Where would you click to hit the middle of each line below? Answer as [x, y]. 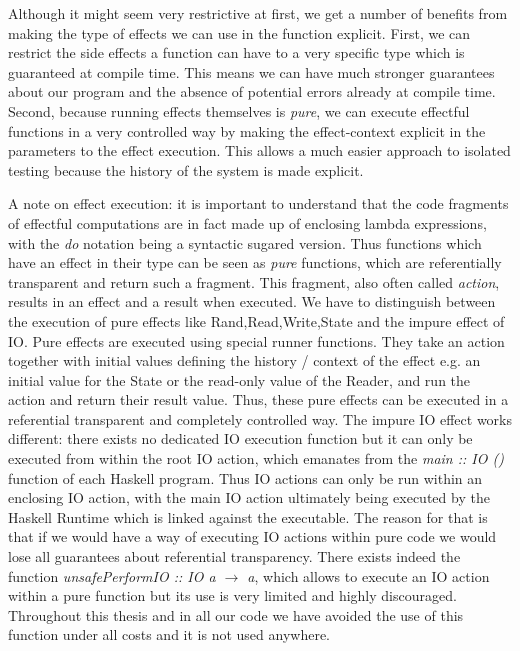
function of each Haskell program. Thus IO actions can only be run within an [245, 477]
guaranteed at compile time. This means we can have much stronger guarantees [251, 71]
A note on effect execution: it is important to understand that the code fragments [258, 203]
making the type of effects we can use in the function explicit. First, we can [239, 32]
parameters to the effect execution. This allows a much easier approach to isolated [259, 150]
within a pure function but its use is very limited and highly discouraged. [232, 595]
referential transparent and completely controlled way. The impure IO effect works [260, 418]
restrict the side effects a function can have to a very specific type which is [236, 52]
